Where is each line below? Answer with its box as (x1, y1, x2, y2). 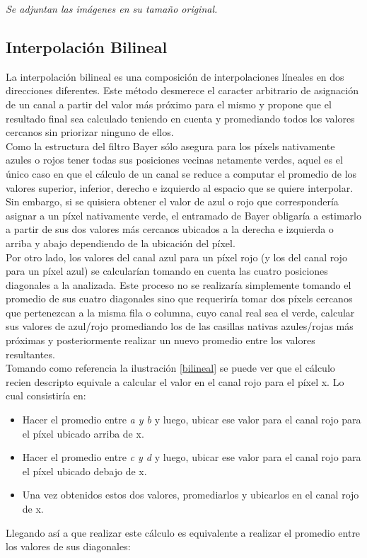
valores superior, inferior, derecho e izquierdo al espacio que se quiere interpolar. (6, 180, 354, 195)
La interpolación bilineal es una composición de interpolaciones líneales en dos (6, 69, 344, 84)
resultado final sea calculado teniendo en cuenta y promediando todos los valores (6, 110, 355, 125)
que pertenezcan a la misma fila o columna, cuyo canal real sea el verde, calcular (6, 304, 355, 319)
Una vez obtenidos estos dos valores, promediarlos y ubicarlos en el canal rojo (22, 487, 359, 502)
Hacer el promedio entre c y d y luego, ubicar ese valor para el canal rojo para (22, 450, 361, 465)
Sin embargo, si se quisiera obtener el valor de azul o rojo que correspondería (6, 194, 339, 209)
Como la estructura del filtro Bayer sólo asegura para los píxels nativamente (6, 138, 335, 153)
